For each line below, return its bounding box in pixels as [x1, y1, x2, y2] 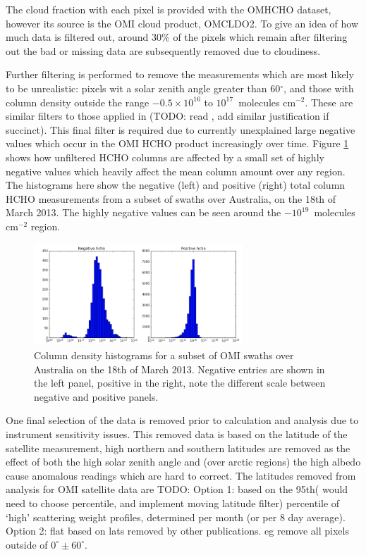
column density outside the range [6, 94, 150, 109]
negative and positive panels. [34, 389, 159, 404]
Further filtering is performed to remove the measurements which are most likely [6, 67, 354, 82]
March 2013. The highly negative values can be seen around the [6, 205, 281, 220]
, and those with [283, 80, 354, 95]
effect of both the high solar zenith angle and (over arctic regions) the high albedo [6, 454, 361, 469]
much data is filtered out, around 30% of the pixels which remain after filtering [6, 30, 348, 44]
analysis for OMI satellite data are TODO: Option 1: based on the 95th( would [6, 482, 348, 497]
